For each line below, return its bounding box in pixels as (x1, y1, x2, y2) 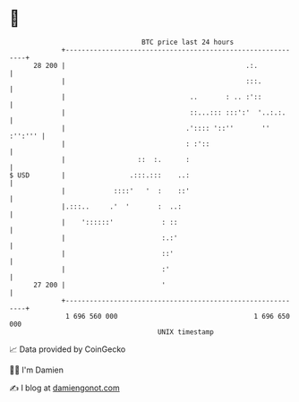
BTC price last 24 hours (141, 38, 235, 47)
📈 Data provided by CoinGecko (9, 344, 126, 355)
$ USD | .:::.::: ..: (9, 170, 191, 180)
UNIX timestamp (157, 327, 215, 337)
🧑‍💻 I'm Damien (9, 364, 64, 375)
